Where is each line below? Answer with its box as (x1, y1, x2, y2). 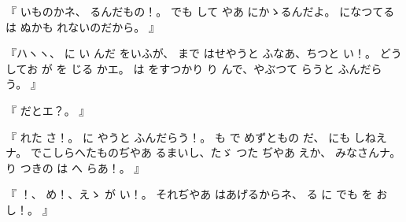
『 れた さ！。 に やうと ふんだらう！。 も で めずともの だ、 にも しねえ (6, 128, 387, 145)
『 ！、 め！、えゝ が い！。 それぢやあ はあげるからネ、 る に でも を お (6, 186, 388, 202)
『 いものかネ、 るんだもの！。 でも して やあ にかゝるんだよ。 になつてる (6, 3, 395, 19)
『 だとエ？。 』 (6, 102, 90, 118)
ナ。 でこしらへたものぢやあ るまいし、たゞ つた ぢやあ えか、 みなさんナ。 (6, 144, 401, 161)
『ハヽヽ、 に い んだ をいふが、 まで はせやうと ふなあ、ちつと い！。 (6, 45, 377, 61)
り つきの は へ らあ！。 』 (6, 159, 146, 176)
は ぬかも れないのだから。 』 (6, 18, 160, 35)
